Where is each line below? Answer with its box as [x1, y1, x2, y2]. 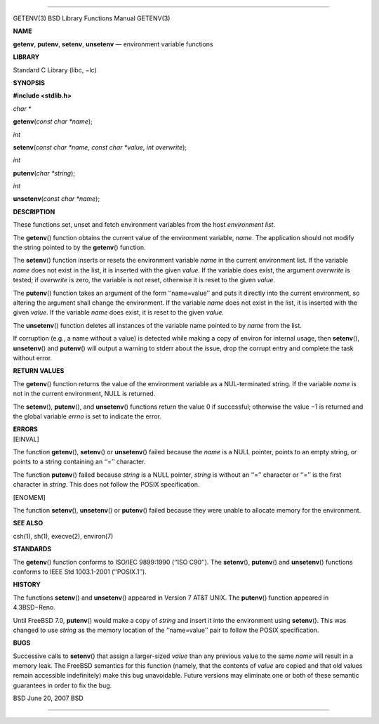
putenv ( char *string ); [13, 169, 75, 177]
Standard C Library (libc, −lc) [13, 65, 98, 74]
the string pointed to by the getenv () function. [13, 243, 147, 252]
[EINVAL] [13, 435, 40, 443]
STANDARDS [13, 545, 52, 553]
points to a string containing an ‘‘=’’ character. [13, 457, 146, 466]
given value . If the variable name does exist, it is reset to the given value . [13, 308, 225, 317]
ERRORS [13, 425, 39, 433]
